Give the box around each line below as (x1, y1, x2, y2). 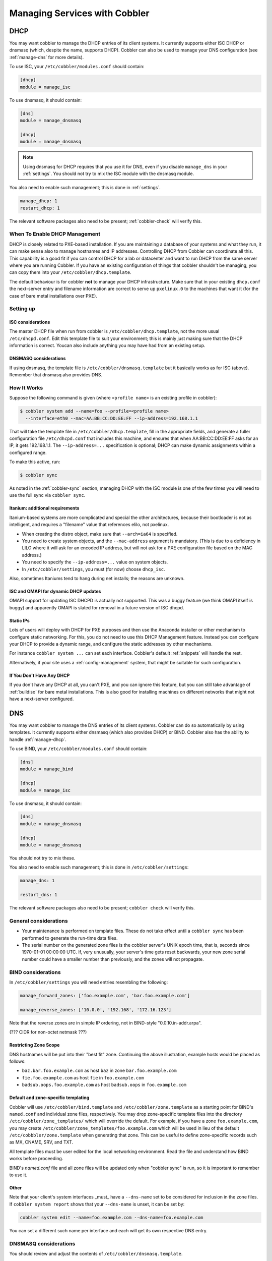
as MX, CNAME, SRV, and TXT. (9, 1139, 74, 1145)
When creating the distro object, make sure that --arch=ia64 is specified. (22, 531, 178, 537)
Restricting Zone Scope (9, 1042, 60, 1048)
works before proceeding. (9, 1156, 63, 1162)
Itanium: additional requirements (9, 505, 80, 511)
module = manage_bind (20, 766, 74, 772)
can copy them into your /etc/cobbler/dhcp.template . (9, 269, 132, 275)
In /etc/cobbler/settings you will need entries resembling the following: (9, 979, 168, 986)
